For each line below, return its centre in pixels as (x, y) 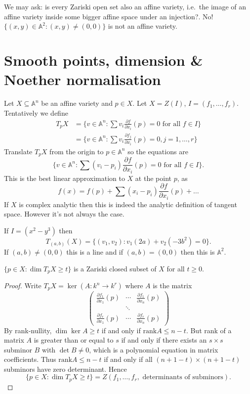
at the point (153, 178)
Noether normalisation (83, 79)
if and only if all (128, 359)
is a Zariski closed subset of (115, 268)
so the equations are (158, 151)
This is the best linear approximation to (64, 178)
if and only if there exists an (164, 340)
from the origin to (77, 151)
